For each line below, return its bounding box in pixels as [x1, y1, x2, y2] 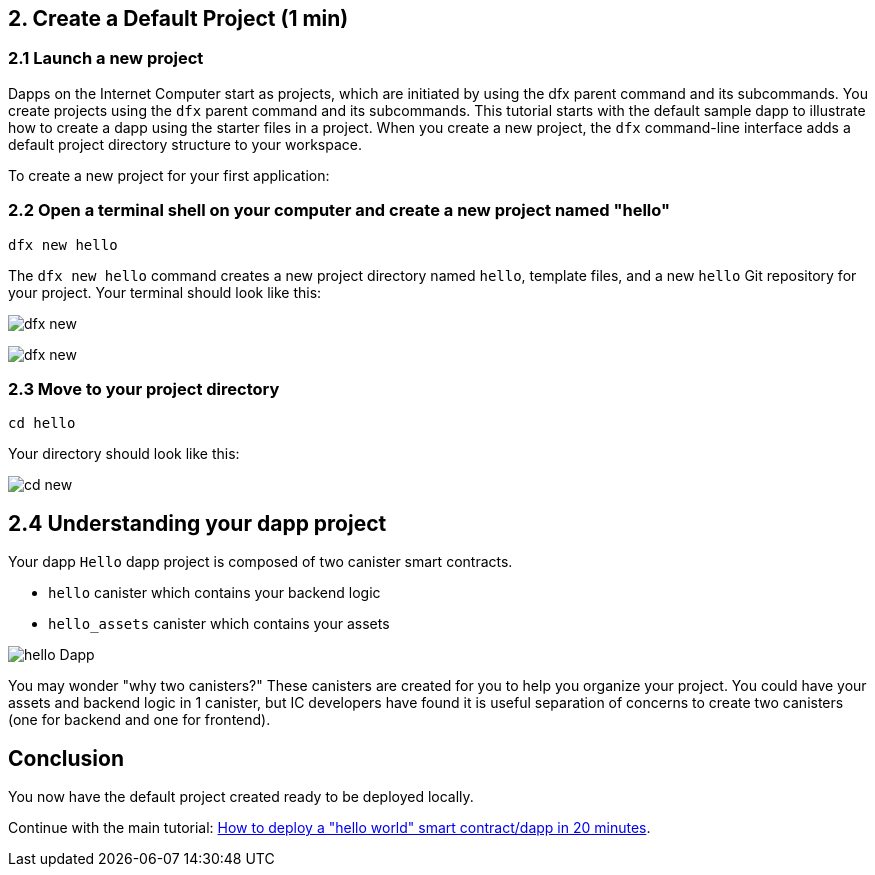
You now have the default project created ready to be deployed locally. [8, 787, 474, 805]
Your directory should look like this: [8, 445, 240, 463]
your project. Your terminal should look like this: [8, 283, 322, 301]
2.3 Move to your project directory [8, 378, 280, 399]
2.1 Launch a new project [8, 48, 204, 69]
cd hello [8, 415, 76, 432]
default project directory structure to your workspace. [8, 135, 363, 153]
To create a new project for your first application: [8, 166, 330, 184]
